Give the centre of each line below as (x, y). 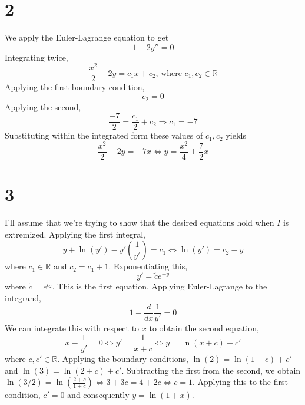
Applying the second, (43, 106)
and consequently (98, 395)
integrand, (23, 297)
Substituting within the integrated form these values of (104, 135)
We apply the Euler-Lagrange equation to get (87, 37)
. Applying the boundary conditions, (123, 358)
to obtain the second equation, (204, 328)
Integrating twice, (37, 57)
